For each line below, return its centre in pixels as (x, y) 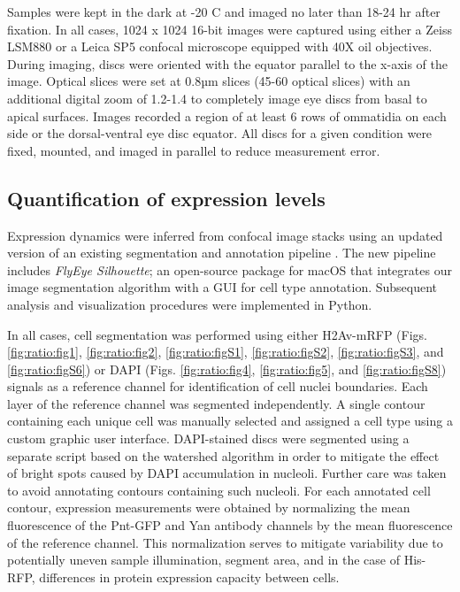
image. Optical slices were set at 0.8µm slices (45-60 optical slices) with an (209, 81)
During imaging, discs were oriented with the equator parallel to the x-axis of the (228, 63)
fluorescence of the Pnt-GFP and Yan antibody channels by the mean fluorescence (230, 525)
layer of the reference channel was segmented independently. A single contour (216, 403)
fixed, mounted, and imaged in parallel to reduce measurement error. (194, 150)
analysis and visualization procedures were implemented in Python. (190, 304)
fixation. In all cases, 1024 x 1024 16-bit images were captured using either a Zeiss (230, 29)
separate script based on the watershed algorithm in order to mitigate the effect (223, 455)
